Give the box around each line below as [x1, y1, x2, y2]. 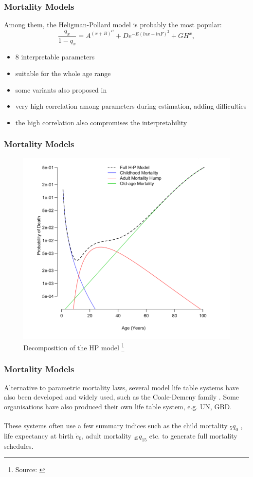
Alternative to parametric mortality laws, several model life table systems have [4, 382, 239, 392]
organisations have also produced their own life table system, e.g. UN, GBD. [4, 401, 232, 411]
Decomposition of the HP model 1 [23, 341, 125, 352]
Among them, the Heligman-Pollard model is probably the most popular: [4, 19, 222, 30]
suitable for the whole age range [15, 68, 111, 78]
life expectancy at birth [4, 430, 74, 440]
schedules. [4, 440, 34, 451]
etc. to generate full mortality [149, 430, 237, 440]
